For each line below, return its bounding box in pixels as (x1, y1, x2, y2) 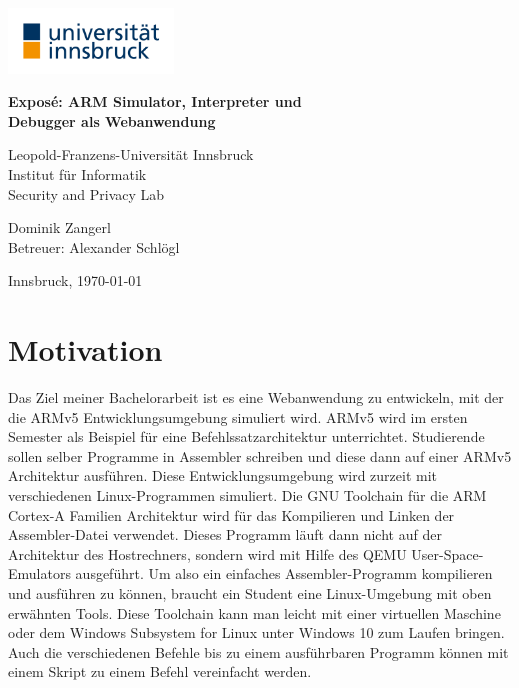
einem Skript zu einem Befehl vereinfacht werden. (8, 661, 312, 682)
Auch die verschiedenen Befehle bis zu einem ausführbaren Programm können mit (8, 641, 509, 662)
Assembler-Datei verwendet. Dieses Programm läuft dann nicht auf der (8, 524, 442, 545)
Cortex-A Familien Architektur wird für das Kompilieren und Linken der (8, 504, 455, 525)
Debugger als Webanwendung (8, 110, 216, 131)
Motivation (8, 329, 163, 370)
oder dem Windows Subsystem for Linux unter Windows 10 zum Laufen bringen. (8, 622, 505, 643)
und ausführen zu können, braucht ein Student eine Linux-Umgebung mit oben (8, 583, 492, 604)
